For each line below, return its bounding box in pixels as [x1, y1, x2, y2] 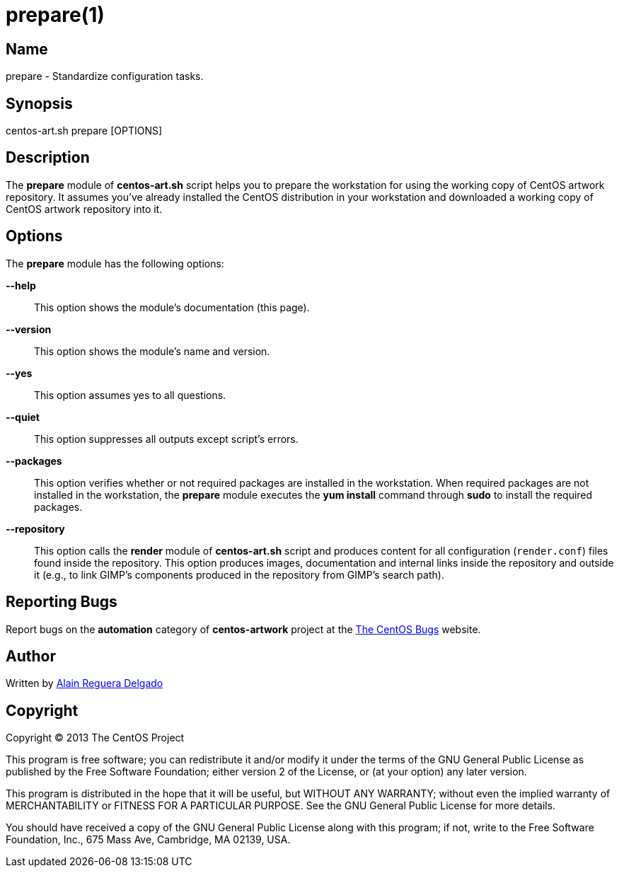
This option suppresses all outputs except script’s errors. [34, 432, 299, 445]
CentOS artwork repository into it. [6, 202, 163, 215]
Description [6, 149, 90, 167]
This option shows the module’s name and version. [34, 345, 270, 357]
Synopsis [6, 94, 73, 112]
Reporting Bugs [6, 593, 117, 611]
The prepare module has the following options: [6, 257, 224, 270]
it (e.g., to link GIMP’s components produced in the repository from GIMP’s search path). [34, 568, 444, 581]
